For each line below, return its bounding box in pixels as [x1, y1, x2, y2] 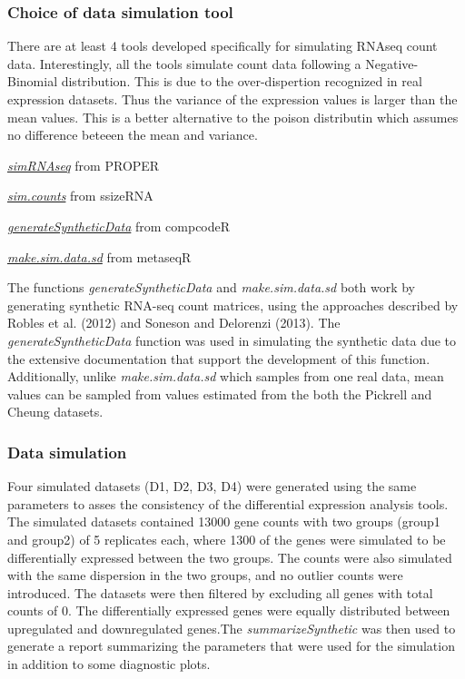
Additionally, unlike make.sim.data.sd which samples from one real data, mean [7, 367, 444, 386]
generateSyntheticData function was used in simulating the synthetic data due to [7, 330, 457, 349]
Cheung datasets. [7, 402, 104, 421]
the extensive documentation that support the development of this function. [7, 349, 430, 368]
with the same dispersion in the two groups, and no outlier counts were [7, 566, 403, 585]
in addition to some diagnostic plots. [7, 654, 211, 674]
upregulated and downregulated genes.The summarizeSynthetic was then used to [7, 618, 456, 637]
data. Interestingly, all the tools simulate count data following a [7, 54, 361, 73]
